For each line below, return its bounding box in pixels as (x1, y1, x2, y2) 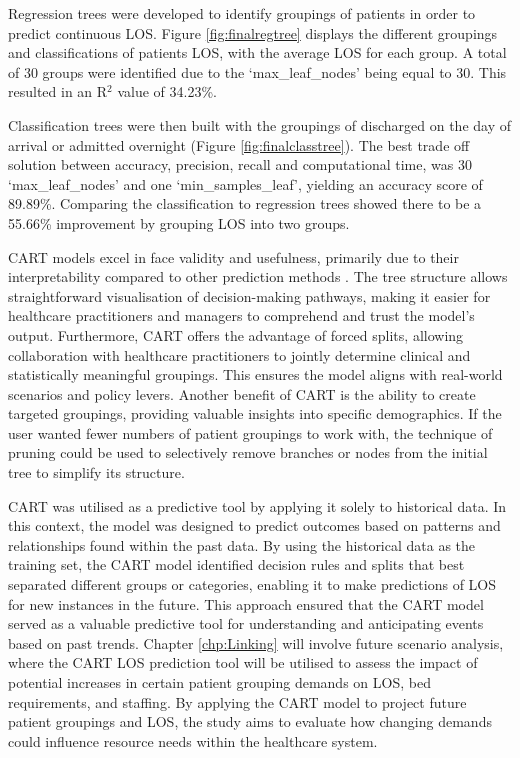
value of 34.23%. (117, 81, 217, 102)
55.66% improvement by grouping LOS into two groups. (8, 212, 350, 233)
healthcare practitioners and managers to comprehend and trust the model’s (8, 305, 475, 326)
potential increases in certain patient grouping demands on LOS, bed (8, 672, 431, 692)
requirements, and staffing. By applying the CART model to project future (8, 691, 467, 712)
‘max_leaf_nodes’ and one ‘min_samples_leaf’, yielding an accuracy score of (8, 173, 483, 194)
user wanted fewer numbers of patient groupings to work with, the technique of (8, 422, 493, 443)
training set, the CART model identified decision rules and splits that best (8, 554, 465, 575)
